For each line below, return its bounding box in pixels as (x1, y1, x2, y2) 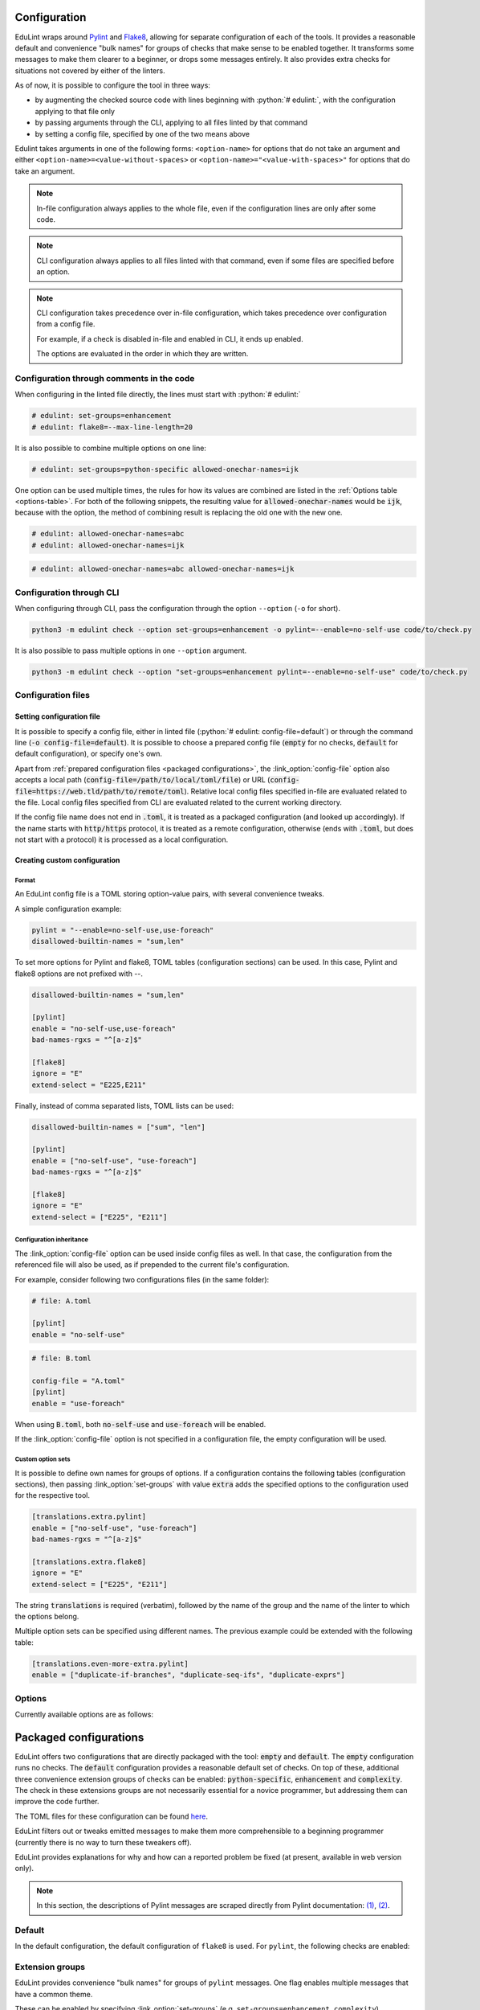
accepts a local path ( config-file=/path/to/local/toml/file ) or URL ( (14, 775, 271, 785)
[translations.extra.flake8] (31, 1557, 147, 1566)
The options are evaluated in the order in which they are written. (36, 349, 249, 359)
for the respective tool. (14, 1491, 90, 1500)
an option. (36, 267, 70, 277)
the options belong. (14, 1612, 79, 1622)
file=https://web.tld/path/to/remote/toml (14, 786, 185, 796)
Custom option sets (14, 1455, 71, 1463)
